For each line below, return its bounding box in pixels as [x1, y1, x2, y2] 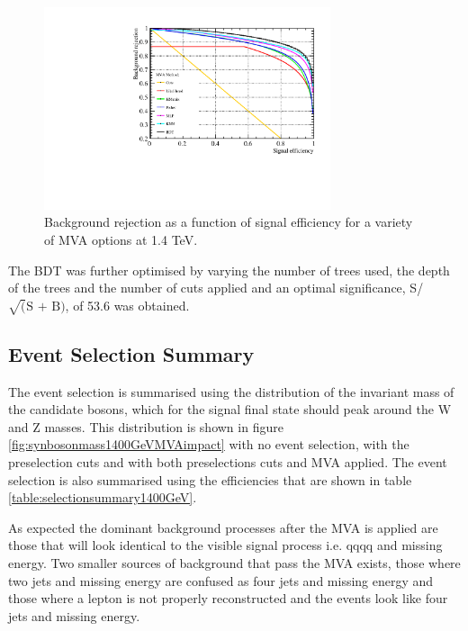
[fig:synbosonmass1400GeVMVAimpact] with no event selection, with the [8, 435, 409, 454]
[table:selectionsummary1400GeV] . [8, 488, 197, 507]
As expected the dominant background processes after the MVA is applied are [8, 518, 438, 536]
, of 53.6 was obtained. [65, 295, 190, 314]
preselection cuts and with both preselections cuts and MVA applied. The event [8, 453, 447, 472]
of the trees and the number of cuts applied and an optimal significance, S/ [8, 278, 424, 297]
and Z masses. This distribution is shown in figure [8, 417, 283, 436]
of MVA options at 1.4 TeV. [44, 230, 198, 248]
